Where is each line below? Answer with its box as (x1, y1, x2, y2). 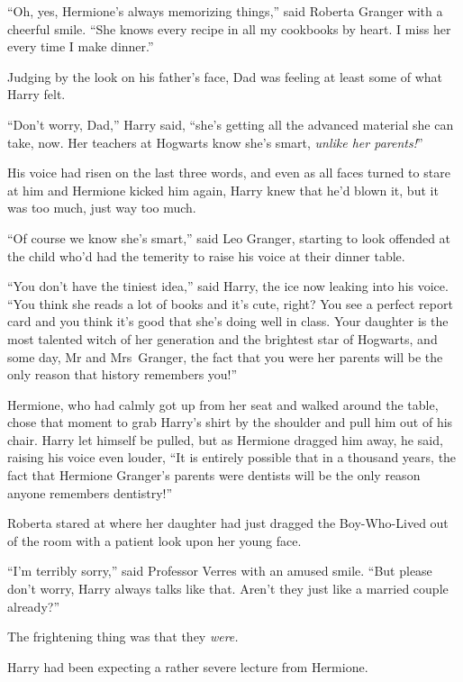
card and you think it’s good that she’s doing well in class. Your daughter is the (7, 312, 449, 331)
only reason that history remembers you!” (7, 365, 238, 384)
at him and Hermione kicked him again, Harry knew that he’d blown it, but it (7, 180, 439, 199)
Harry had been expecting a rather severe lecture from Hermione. (7, 657, 368, 676)
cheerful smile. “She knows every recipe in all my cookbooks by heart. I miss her (7, 19, 451, 38)
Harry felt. (7, 85, 66, 104)
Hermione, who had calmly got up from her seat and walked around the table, (7, 395, 439, 414)
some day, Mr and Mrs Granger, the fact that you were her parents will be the (7, 347, 443, 366)
